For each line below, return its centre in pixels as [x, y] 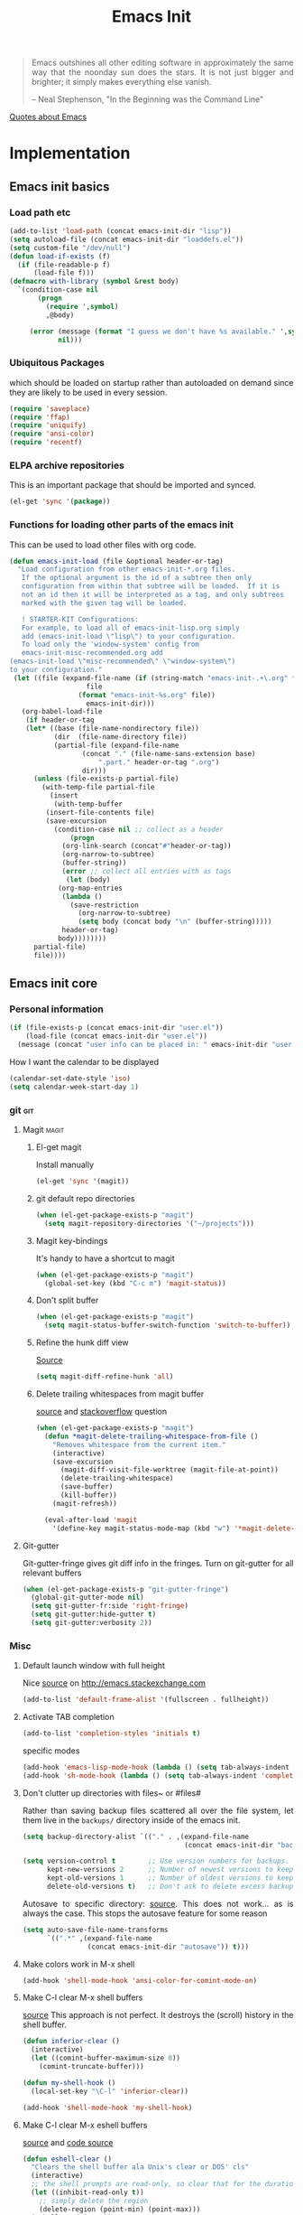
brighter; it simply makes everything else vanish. [121, 82]
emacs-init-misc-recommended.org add [92, 653]
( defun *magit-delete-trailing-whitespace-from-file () [151, 1436]
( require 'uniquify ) [48, 425]
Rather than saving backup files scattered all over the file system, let [158, 1810]
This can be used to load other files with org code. [103, 545]
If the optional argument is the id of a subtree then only [137, 578]
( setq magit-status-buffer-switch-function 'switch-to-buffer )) [167, 1325]
